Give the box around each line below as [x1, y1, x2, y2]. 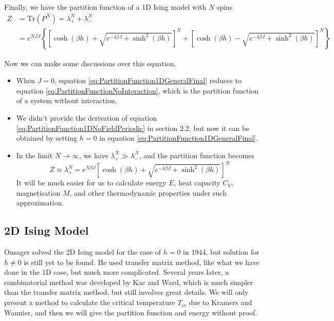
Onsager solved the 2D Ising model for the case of [4, 247, 161, 257]
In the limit [16, 149, 53, 160]
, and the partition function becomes [139, 149, 254, 160]
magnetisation [16, 187, 61, 198]
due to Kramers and [189, 297, 252, 308]
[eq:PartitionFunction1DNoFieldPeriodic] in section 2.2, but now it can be [16, 122, 250, 133]
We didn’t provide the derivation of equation [16, 112, 157, 123]
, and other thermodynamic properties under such [69, 187, 227, 198]
